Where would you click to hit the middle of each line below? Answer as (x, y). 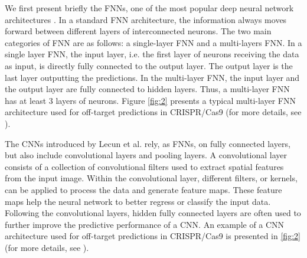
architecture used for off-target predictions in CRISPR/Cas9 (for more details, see (153, 112)
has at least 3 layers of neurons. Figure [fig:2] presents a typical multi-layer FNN (150, 100)
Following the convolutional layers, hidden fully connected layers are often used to (153, 213)
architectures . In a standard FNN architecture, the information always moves (146, 19)
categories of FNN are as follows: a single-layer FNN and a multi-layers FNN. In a (153, 42)
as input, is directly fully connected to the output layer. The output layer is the (149, 65)
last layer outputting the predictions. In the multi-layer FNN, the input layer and (152, 77)
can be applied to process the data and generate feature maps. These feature (143, 189)
